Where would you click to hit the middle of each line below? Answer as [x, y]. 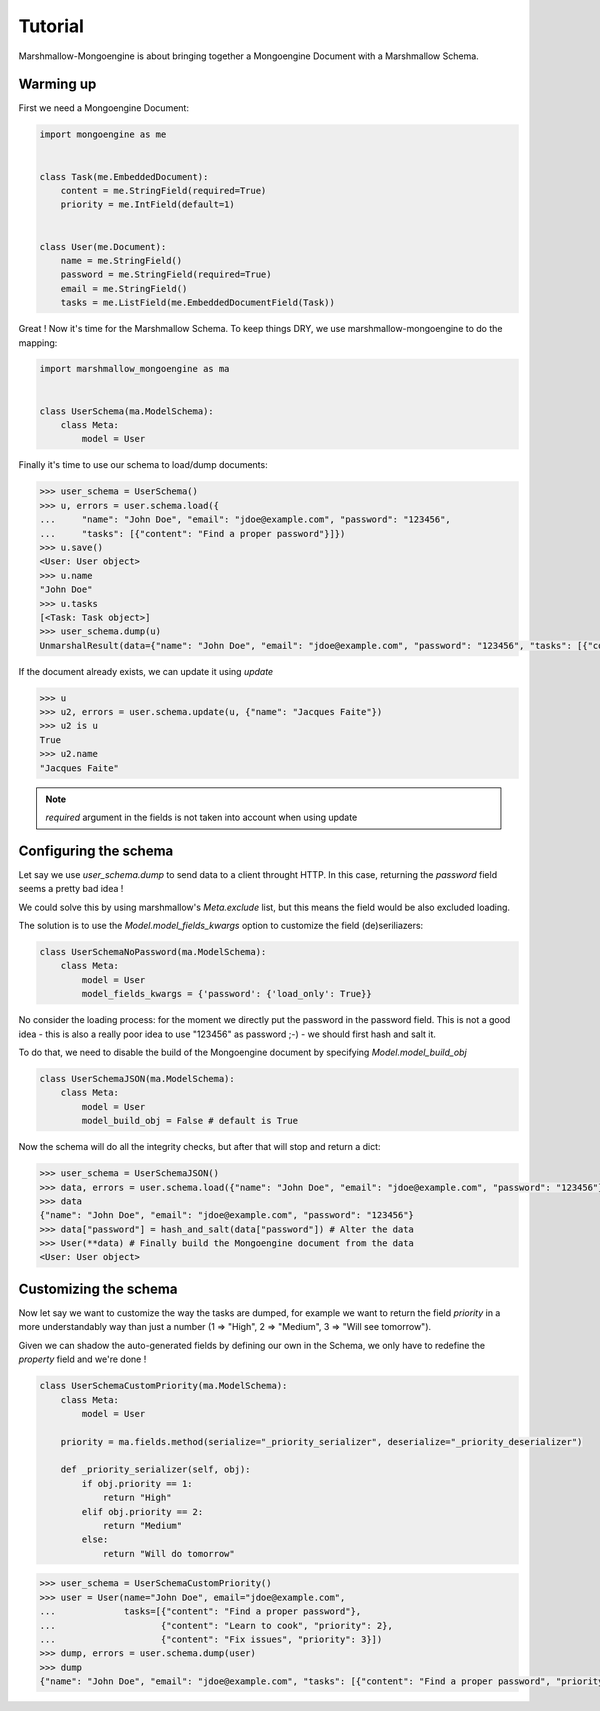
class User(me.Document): [103, 246]
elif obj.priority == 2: [142, 1511]
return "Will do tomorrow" [168, 1553]
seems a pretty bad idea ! [71, 889]
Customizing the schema [98, 1288]
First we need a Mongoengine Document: [104, 108]
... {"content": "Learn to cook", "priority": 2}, [216, 1625]
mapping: [38, 342]
